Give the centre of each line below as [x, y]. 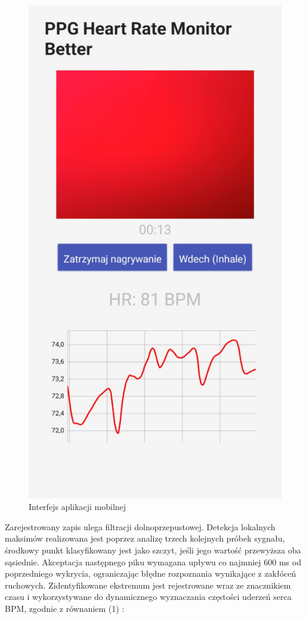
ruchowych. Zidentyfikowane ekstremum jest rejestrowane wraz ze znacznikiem [148, 585]
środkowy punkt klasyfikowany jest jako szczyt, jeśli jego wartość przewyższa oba [153, 550]
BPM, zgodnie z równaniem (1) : [65, 608]
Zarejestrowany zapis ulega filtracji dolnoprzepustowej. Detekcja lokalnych [140, 526]
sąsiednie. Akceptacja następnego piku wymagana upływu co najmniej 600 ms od [153, 562]
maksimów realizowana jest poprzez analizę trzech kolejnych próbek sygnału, [145, 538]
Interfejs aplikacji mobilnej [78, 507]
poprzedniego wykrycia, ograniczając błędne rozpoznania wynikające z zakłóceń [151, 573]
